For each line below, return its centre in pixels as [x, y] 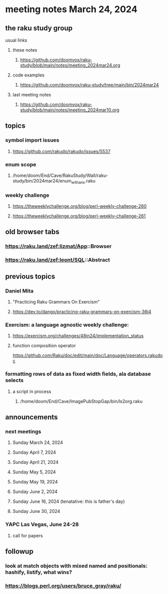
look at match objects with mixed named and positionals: [76, 566]
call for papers [27, 535]
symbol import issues [32, 140]
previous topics [30, 276]
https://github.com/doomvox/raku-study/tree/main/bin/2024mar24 [89, 85]
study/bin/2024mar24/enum [42, 180]
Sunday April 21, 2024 [36, 462]
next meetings [23, 431]
